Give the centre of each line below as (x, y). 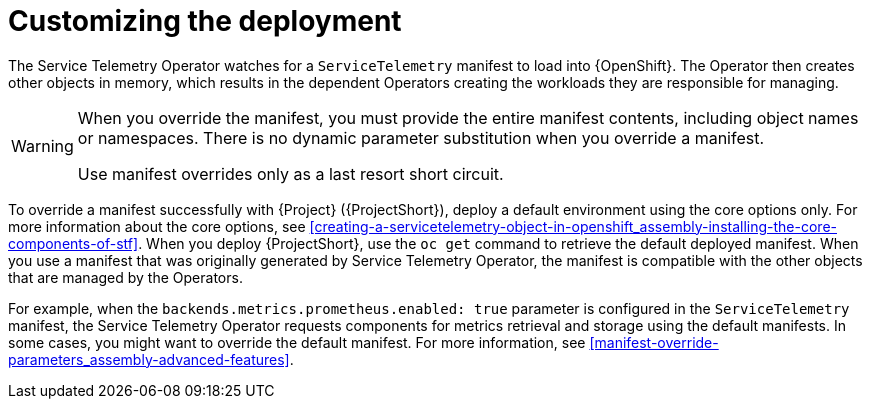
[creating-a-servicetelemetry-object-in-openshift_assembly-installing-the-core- (573, 226)
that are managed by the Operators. (125, 277)
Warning (42, 145)
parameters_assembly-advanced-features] (149, 359)
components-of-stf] (73, 243)
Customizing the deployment (205, 21)
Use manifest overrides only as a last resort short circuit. (290, 173)
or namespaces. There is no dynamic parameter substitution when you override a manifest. (421, 137)
